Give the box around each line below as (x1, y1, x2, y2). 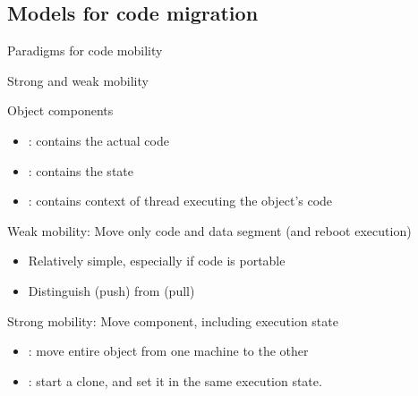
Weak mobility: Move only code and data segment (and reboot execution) (7, 221, 412, 240)
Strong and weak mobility (7, 71, 149, 89)
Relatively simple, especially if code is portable (28, 251, 286, 270)
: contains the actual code (28, 131, 169, 149)
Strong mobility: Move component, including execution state (7, 311, 338, 330)
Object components (7, 101, 114, 120)
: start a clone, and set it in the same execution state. (28, 371, 322, 390)
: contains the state (28, 161, 133, 180)
